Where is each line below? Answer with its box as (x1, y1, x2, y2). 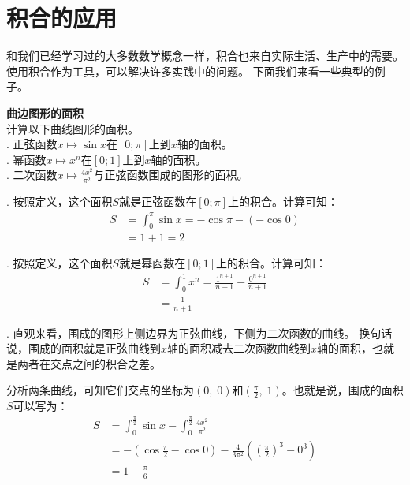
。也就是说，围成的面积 (281, 382, 404, 398)
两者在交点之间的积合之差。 (17, 355, 161, 371)
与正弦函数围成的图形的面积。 (93, 166, 248, 183)
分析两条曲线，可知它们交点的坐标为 (6, 382, 194, 398)
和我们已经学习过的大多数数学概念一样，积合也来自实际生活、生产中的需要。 (6, 47, 404, 64)
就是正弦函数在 (119, 193, 197, 210)
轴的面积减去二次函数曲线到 (167, 340, 311, 356)
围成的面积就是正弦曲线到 (28, 340, 161, 356)
